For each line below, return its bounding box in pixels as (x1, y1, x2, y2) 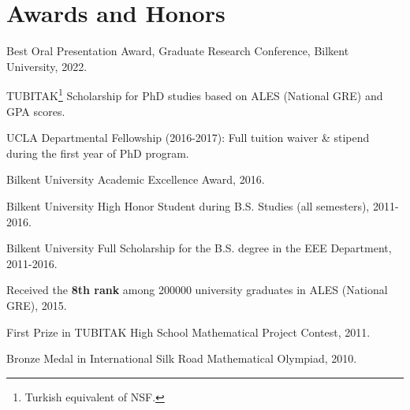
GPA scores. (6, 102, 65, 119)
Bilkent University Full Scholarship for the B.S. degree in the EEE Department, (6, 240, 392, 256)
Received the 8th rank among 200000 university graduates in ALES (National (6, 281, 388, 298)
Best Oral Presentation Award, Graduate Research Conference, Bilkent (6, 43, 349, 59)
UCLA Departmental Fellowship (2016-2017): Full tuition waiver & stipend (6, 129, 370, 146)
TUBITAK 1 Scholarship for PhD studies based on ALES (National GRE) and (6, 85, 383, 103)
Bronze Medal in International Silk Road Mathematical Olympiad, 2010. (6, 350, 357, 367)
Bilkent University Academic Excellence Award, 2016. (6, 171, 265, 188)
